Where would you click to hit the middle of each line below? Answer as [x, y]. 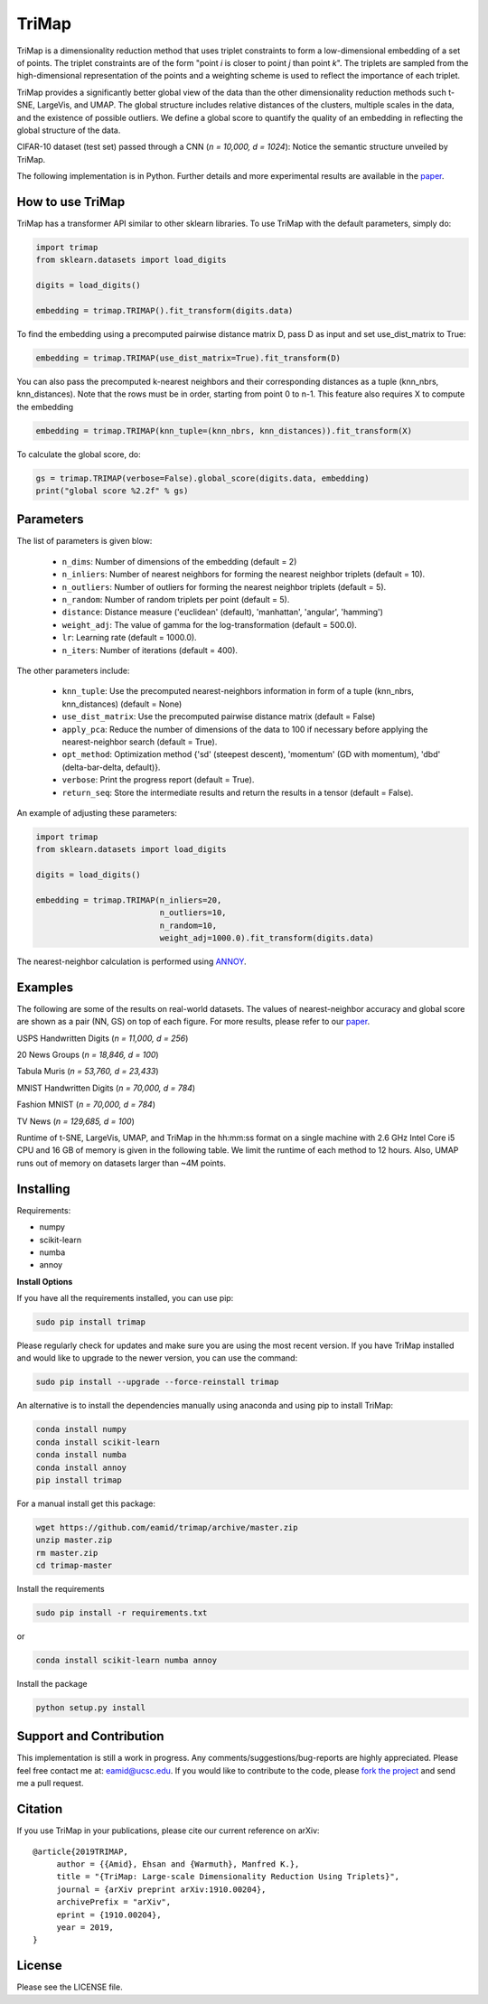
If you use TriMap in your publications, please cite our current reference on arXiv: [168, 1831]
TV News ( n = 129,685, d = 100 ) [75, 1121]
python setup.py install [91, 1707]
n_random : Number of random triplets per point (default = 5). [176, 600]
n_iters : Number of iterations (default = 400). [150, 650]
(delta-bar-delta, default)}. [111, 767]
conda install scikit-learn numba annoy [126, 1661]
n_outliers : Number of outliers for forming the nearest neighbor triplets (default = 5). [224, 586]
